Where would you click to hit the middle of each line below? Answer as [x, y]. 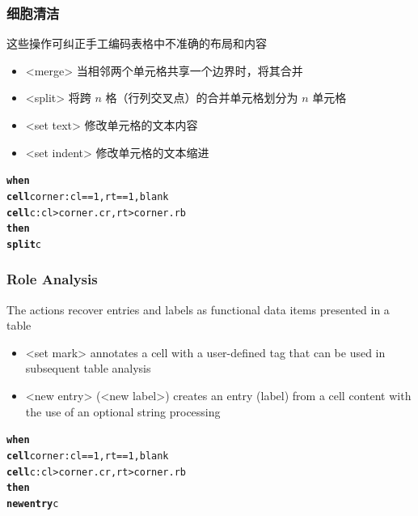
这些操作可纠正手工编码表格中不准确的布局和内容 [137, 43]
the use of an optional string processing [123, 411]
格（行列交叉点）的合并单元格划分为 [202, 98]
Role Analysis [52, 279]
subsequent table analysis [88, 368]
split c [24, 244]
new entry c [33, 503]
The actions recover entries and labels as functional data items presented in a [198, 309]
